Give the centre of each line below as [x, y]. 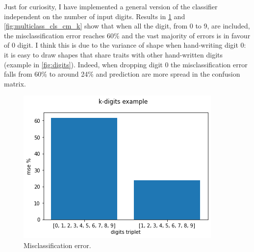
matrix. [15, 83]
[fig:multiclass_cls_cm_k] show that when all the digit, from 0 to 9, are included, [127, 26]
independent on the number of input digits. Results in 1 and [95, 16]
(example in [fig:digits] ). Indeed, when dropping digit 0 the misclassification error [126, 64]
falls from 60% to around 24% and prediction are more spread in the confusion [122, 74]
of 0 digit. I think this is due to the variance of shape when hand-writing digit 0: [125, 45]
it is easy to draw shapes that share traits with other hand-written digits [114, 54]
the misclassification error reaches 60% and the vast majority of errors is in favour [127, 35]
